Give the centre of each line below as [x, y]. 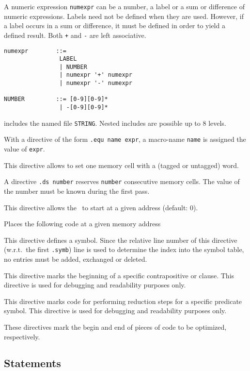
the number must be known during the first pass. [77, 191]
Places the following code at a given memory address [82, 224]
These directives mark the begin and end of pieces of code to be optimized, [115, 327]
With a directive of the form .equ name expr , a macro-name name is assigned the [125, 139]
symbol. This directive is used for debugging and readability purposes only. [115, 311]
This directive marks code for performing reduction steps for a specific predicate [123, 301]
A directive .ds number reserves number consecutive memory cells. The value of [122, 181]
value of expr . [24, 149]
